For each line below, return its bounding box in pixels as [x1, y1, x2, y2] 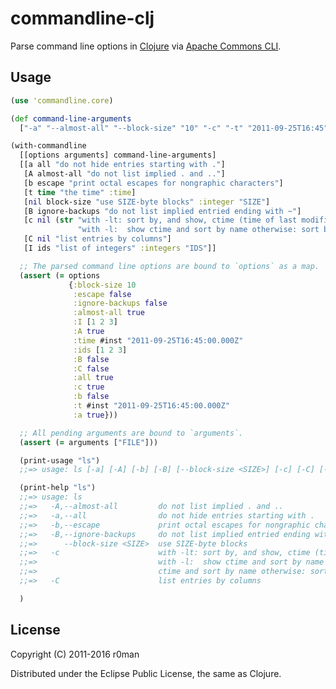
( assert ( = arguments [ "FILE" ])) [19, 437, 159, 447]
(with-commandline [10, 141, 87, 151]
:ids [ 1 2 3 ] [73, 345, 128, 355]
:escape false [73, 289, 132, 299]
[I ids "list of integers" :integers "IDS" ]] [23, 243, 217, 253]
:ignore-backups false [73, 298, 168, 309]
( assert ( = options [19, 270, 101, 281]
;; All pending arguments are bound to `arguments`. [19, 428, 244, 438]
